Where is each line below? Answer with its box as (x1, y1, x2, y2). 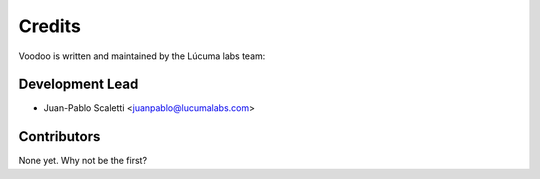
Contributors (18, 128, 101, 145)
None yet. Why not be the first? (18, 155, 148, 167)
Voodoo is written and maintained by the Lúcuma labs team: (18, 50, 266, 62)
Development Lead (18, 76, 139, 93)
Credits (18, 15, 82, 37)
